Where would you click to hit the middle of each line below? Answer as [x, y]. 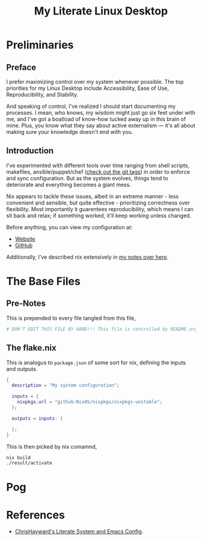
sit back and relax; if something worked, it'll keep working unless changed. [99, 215]
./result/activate [29, 463]
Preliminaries [40, 45]
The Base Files [44, 281]
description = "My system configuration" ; [66, 385]
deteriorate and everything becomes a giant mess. [69, 185]
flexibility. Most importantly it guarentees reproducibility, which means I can [100, 209]
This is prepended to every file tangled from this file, [71, 318]
